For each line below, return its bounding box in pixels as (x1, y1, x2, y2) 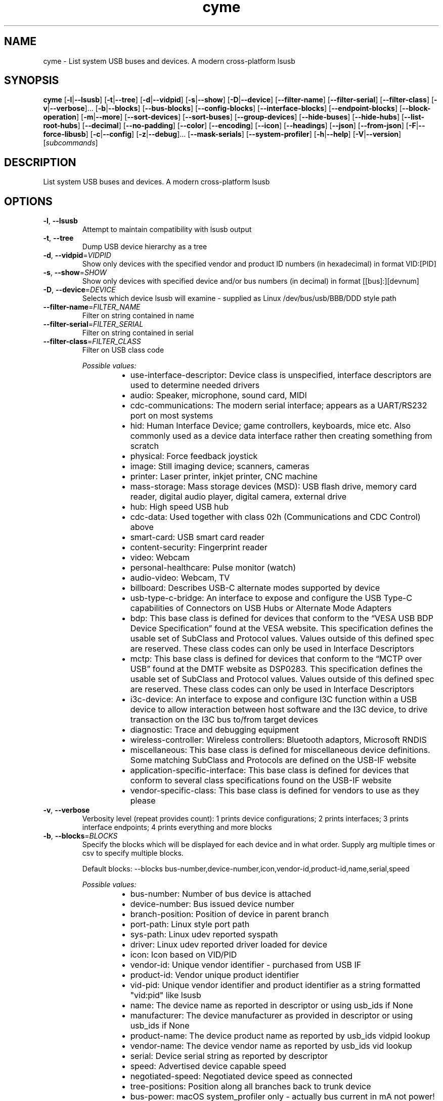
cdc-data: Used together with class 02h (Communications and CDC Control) (130, 512, 421, 522)
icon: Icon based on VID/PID (130, 950, 237, 960)
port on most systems (130, 410, 213, 421)
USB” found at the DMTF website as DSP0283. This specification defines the (130, 664, 423, 674)
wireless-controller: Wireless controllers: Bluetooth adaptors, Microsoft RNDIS (130, 735, 427, 745)
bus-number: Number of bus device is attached (130, 889, 311, 899)
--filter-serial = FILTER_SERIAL (43, 320, 144, 329)
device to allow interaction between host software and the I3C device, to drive (130, 704, 428, 715)
